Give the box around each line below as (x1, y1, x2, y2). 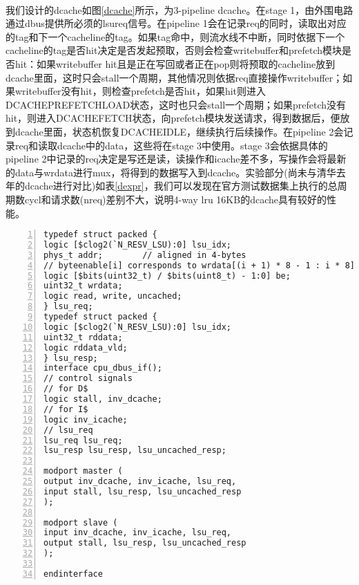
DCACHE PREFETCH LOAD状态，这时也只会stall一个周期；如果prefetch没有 (6, 97, 347, 111)
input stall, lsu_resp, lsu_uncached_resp (43, 486, 242, 496)
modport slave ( (43, 517, 118, 528)
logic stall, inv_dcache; (43, 394, 162, 405)
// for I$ (43, 404, 88, 414)
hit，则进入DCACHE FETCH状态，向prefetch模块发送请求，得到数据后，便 (6, 111, 340, 125)
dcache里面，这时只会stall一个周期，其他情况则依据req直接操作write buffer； (6, 70, 343, 84)
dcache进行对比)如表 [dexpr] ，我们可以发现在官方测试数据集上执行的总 (24, 178, 338, 193)
